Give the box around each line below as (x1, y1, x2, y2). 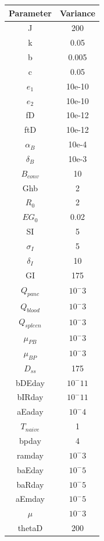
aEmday (15, 492, 45, 505)
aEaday (17, 405, 44, 418)
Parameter (9, 6, 52, 19)
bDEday (16, 376, 45, 388)
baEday (16, 463, 44, 475)
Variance (59, 6, 95, 19)
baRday (16, 478, 44, 490)
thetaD (17, 522, 43, 534)
